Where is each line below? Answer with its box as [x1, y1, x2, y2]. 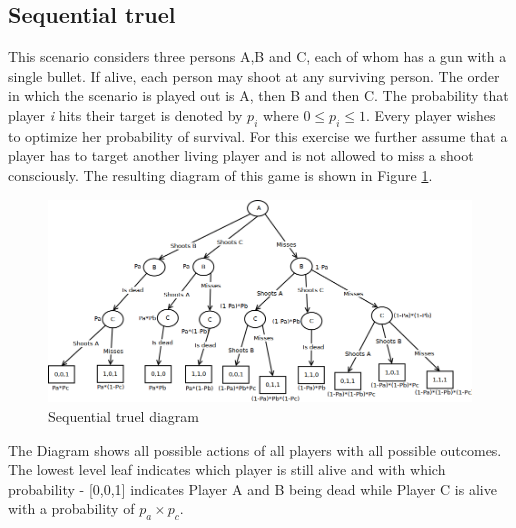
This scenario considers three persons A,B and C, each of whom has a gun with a [8, 46, 507, 67]
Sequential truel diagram [48, 406, 199, 427]
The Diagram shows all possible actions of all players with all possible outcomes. [8, 439, 502, 460]
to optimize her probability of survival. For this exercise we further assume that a [8, 125, 508, 146]
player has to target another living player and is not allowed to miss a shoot [8, 145, 474, 166]
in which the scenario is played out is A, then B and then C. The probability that [8, 85, 509, 106]
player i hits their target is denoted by [8, 104, 243, 125]
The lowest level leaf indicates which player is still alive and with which [8, 459, 446, 480]
